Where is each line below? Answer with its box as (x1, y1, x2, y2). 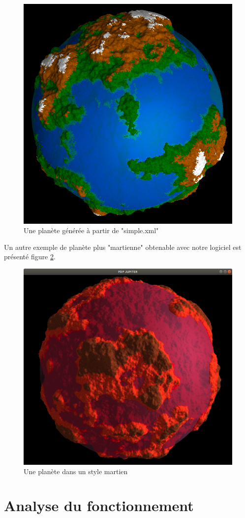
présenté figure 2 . (4, 251, 56, 262)
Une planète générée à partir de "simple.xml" (24, 225, 159, 236)
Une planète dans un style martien (24, 466, 128, 477)
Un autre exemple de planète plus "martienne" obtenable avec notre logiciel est (4, 242, 242, 252)
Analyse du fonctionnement (4, 495, 194, 515)
